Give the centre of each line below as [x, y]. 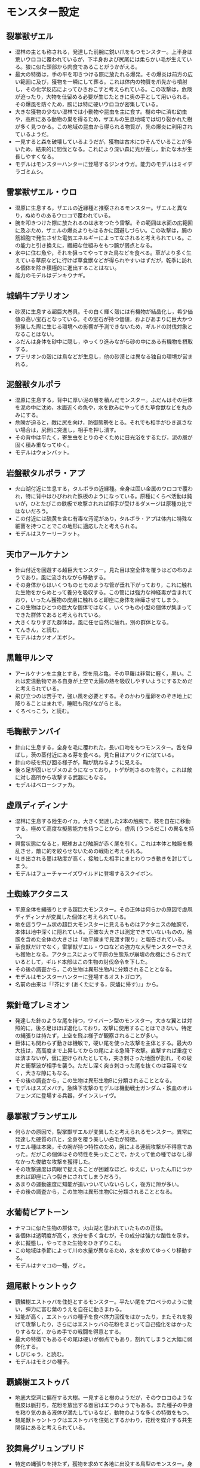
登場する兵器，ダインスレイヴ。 [80, 1095]
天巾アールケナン [37, 554]
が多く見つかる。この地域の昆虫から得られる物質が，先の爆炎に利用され [104, 127]
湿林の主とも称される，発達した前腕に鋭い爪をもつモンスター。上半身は [104, 52]
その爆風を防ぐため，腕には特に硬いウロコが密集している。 [88, 104]
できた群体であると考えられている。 [59, 615]
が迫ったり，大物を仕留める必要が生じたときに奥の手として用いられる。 [104, 97]
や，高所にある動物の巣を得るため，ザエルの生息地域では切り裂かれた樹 [104, 119]
